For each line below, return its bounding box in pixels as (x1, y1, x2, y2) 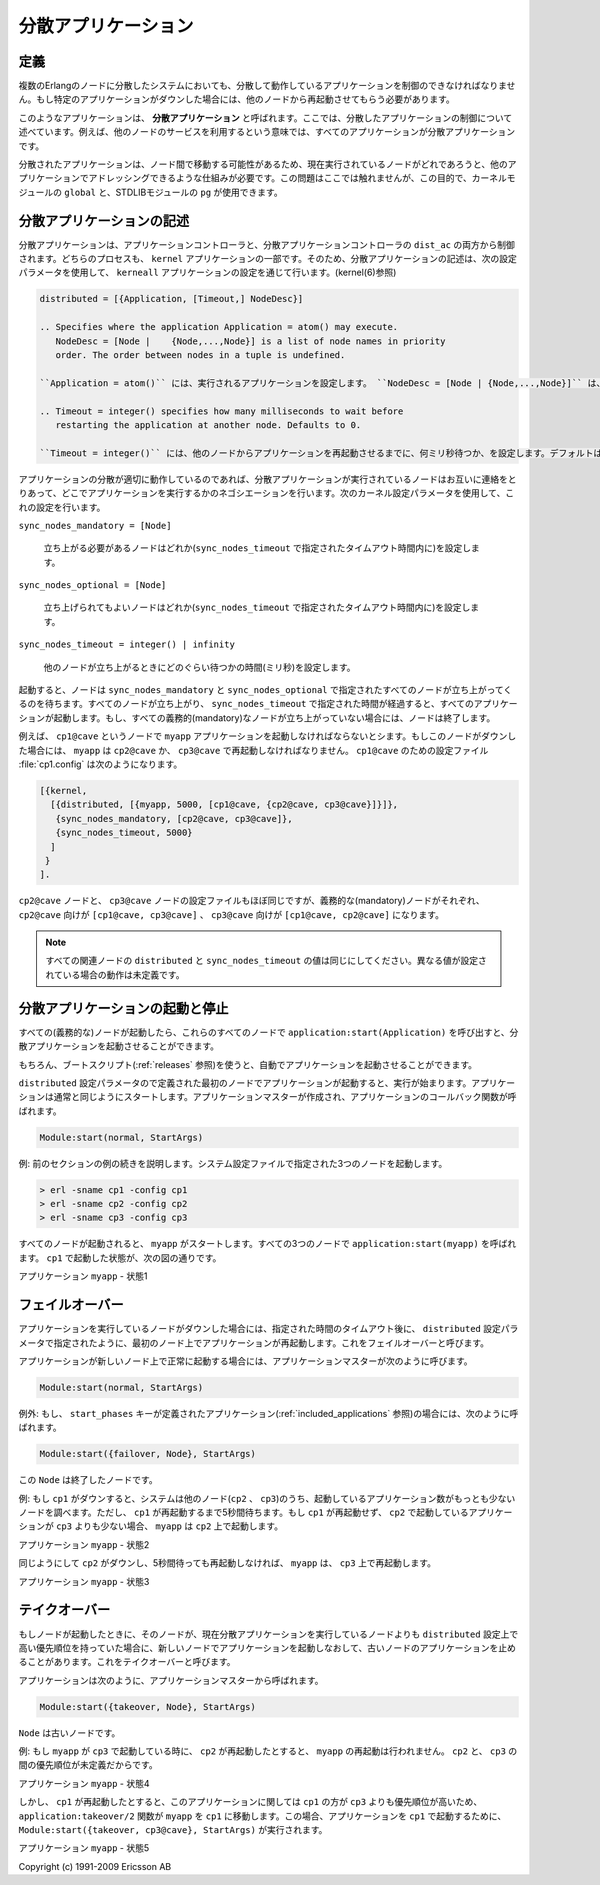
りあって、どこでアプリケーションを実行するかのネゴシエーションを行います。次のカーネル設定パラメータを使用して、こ (18, 487, 515, 499)
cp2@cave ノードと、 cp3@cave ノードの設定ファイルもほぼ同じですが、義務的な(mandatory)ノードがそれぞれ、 (18, 895, 485, 907)
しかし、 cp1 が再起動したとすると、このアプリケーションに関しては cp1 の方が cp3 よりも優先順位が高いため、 (18, 1796, 483, 1808)
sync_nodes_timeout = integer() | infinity (18, 639, 235, 650)
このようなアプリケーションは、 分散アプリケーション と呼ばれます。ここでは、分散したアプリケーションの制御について (18, 111, 513, 124)
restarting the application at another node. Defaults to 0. (55, 419, 362, 430)
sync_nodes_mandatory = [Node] (18, 520, 172, 531)
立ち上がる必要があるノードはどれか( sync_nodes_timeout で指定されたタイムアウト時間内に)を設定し (43, 542, 472, 554)
